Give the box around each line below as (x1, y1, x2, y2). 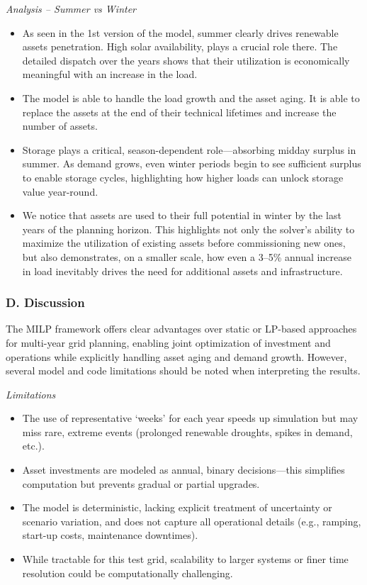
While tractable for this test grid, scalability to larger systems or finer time (22, 552, 349, 567)
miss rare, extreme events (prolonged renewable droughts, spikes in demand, (22, 424, 353, 439)
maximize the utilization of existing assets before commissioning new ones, (22, 235, 346, 250)
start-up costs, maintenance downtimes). (22, 528, 198, 542)
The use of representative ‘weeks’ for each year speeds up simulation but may (22, 411, 358, 425)
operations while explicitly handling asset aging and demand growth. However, (6, 349, 347, 364)
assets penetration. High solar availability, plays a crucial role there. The (22, 39, 338, 54)
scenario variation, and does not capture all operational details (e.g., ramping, (22, 513, 361, 528)
